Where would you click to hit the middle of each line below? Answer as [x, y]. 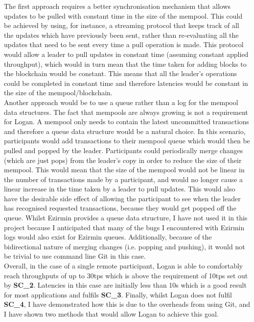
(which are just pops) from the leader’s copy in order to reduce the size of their [123, 160]
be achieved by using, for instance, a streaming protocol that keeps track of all [122, 25]
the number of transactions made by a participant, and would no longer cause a [124, 179]
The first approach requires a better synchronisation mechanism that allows [117, 6]
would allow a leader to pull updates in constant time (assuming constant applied [126, 54]
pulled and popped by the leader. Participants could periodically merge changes [124, 150]
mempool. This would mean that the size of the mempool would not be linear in [124, 170]
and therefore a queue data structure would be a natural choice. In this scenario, [125, 131]
